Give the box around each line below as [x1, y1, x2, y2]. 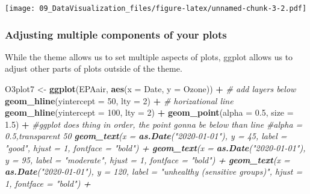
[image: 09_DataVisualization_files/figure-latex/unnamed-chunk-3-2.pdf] [5, 4, 307, 13]
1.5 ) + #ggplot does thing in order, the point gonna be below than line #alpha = [5, 117, 303, 130]
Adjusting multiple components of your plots [5, 27, 227, 42]
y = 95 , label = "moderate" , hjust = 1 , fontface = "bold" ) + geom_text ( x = [5, 153, 290, 166]
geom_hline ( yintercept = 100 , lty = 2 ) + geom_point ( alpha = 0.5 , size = [5, 106, 294, 119]
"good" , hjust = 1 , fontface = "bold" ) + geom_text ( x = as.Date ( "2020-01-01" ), [5, 142, 306, 154]
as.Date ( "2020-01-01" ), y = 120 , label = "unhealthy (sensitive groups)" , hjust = [5, 165, 303, 178]
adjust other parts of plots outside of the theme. [5, 62, 182, 75]
